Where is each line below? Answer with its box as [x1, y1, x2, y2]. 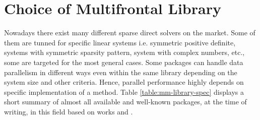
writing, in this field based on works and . [4, 106, 133, 116]
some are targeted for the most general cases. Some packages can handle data [4, 56, 243, 67]
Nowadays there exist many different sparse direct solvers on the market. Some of [4, 27, 255, 38]
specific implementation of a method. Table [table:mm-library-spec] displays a [4, 86, 244, 97]
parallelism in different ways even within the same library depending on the [4, 67, 237, 77]
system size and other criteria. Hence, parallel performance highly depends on [4, 77, 244, 87]
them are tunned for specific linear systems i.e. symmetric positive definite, [4, 37, 236, 47]
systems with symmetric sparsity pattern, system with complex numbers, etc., [4, 47, 245, 57]
